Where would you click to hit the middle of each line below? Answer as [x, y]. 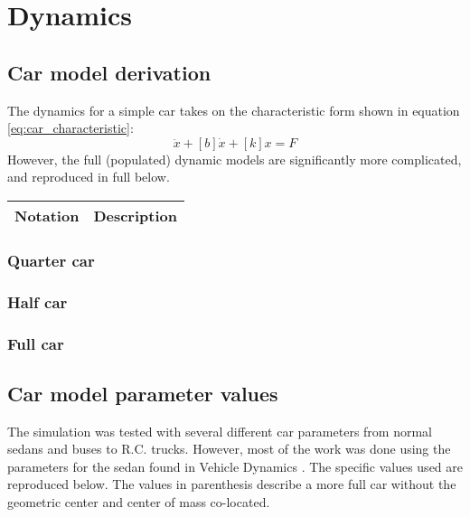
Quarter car [51, 260]
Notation [47, 215]
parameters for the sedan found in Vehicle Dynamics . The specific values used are [235, 466]
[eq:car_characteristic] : [70, 128]
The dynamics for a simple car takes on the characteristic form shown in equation [234, 110]
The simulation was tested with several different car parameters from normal [220, 431]
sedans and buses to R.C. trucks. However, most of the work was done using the [229, 449]
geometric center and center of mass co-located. [139, 502]
